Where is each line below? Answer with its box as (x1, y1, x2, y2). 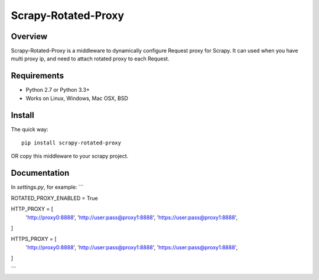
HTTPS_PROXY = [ (11, 236, 57, 243)
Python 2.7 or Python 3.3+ (25, 86, 90, 94)
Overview (11, 31, 48, 41)
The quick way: (11, 125, 48, 133)
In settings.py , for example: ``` (11, 184, 84, 191)
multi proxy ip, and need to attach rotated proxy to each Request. (11, 55, 170, 62)
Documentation (11, 168, 70, 178)
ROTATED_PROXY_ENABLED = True (11, 194, 98, 201)
